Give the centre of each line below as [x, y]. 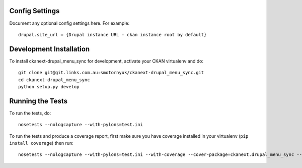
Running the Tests [39, 101]
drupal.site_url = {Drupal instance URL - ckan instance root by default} [112, 35]
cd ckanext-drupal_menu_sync [54, 80]
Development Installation [50, 49]
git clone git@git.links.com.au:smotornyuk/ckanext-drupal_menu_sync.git [111, 73]
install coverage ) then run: [41, 143]
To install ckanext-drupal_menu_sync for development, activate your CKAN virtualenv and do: [106, 61]
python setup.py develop [49, 87]
